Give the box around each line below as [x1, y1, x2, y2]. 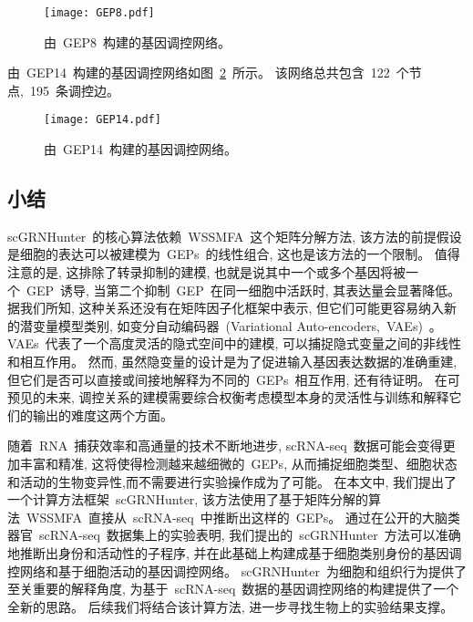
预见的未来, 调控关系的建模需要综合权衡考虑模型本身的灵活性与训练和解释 [7, 388, 449, 407]
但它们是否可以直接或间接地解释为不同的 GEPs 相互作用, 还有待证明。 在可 [7, 369, 460, 389]
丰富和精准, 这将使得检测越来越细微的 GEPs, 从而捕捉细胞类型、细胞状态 [19, 454, 458, 473]
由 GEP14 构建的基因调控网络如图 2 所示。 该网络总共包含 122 [7, 63, 390, 82]
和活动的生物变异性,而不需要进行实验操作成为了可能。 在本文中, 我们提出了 [7, 472, 458, 491]
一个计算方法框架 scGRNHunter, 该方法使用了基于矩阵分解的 [7, 490, 368, 509]
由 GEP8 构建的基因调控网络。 [44, 32, 231, 51]
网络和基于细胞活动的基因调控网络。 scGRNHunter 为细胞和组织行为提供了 [19, 561, 468, 580]
